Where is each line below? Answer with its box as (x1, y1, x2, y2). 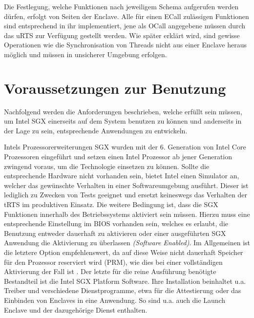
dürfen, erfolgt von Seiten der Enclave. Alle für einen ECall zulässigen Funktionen (4, 11, 249, 21)
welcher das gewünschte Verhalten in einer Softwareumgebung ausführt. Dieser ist (4, 180, 249, 190)
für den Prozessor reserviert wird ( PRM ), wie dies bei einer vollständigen (4, 256, 223, 267)
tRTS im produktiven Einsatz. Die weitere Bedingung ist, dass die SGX (4, 199, 218, 210)
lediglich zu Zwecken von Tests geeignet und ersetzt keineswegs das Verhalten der (4, 190, 247, 200)
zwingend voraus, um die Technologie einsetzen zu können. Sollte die (4, 161, 210, 171)
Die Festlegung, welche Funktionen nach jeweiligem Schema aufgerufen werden (4, 1, 239, 11)
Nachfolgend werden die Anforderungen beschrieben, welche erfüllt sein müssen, (4, 106, 242, 116)
